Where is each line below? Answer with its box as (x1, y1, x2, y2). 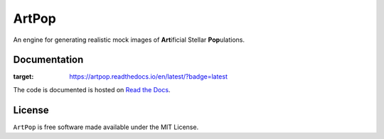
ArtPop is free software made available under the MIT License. (13, 123, 199, 131)
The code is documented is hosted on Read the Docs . (13, 85, 171, 94)
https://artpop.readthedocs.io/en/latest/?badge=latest (69, 72, 228, 81)
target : (13, 72, 34, 81)
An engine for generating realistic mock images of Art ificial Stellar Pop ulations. (13, 35, 245, 44)
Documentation (13, 54, 84, 66)
